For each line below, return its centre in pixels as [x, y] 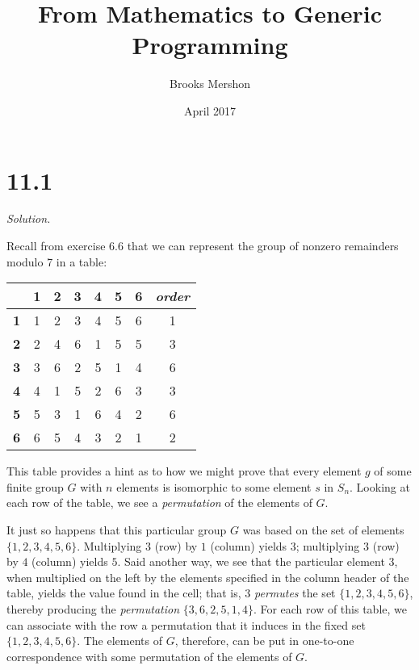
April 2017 [210, 110]
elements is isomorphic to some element [214, 486]
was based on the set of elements [323, 530]
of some [393, 471]
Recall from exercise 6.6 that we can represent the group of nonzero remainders [203, 246]
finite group [35, 486]
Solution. [29, 218]
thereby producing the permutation [93, 608]
